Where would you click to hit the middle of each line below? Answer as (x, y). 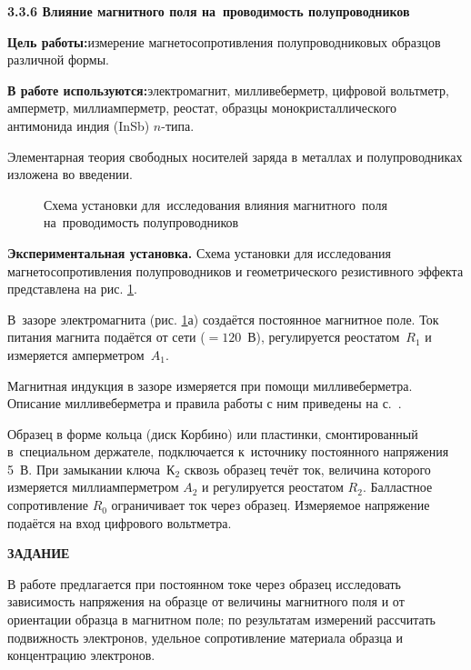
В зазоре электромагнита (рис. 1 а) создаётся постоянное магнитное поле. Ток (223, 319)
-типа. (178, 125)
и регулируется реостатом (273, 487)
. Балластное (397, 487)
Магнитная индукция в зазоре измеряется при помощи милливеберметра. (210, 385)
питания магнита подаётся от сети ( (106, 337)
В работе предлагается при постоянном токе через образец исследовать (204, 583)
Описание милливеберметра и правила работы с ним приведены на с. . (205, 403)
